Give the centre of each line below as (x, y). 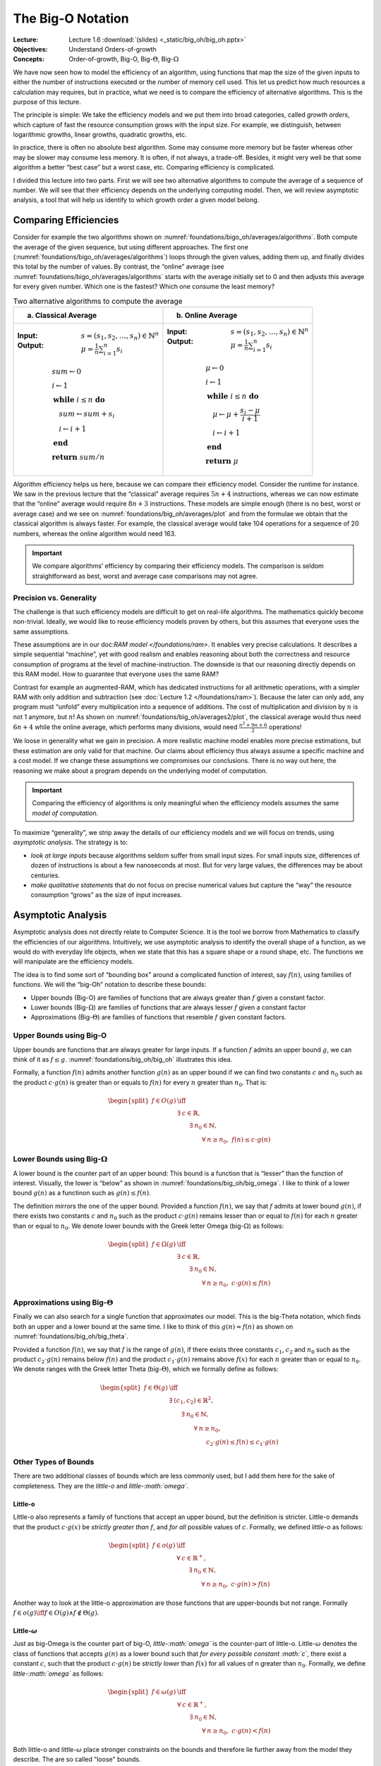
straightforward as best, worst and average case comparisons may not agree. (145, 576)
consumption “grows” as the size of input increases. (107, 895)
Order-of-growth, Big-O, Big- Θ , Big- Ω (124, 59)
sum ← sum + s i (87, 415)
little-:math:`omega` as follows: (58, 1673)
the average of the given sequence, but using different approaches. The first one (131, 247)
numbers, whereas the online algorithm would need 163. (95, 533)
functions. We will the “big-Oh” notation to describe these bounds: (110, 985)
